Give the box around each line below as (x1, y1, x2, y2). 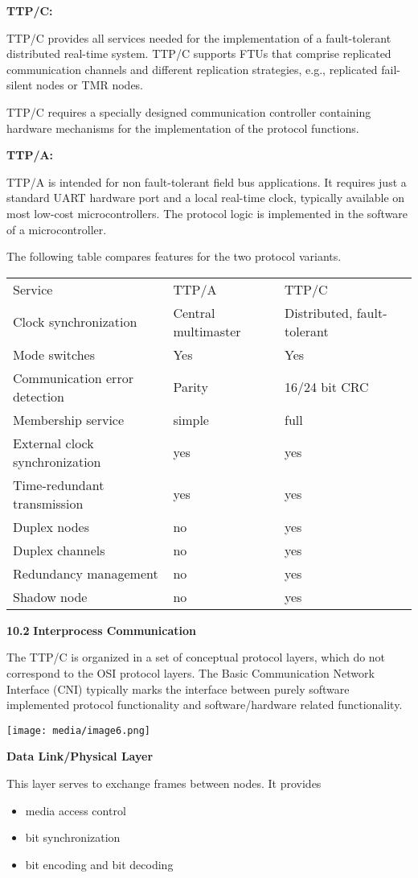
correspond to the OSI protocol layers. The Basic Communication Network (6, 664, 375, 681)
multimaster (173, 321, 241, 340)
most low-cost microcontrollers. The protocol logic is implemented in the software (6, 204, 408, 221)
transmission (13, 493, 84, 513)
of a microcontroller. (6, 221, 107, 237)
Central (173, 303, 215, 322)
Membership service (13, 410, 125, 429)
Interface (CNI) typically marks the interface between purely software (6, 680, 350, 697)
